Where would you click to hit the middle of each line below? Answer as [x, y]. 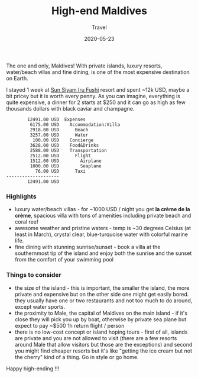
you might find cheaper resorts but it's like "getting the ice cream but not [103, 351]
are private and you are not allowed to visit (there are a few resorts [96, 338]
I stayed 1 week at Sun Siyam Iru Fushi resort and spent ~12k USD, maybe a [98, 89]
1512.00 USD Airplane [66, 161]
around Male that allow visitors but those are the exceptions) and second [103, 344]
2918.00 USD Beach [59, 130]
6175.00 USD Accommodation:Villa [75, 125]
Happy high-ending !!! [33, 369]
